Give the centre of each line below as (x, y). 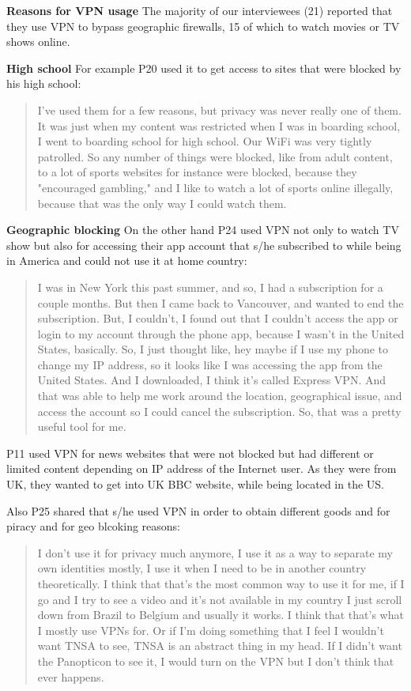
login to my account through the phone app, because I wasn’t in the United (221, 333)
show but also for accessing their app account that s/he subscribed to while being (204, 245)
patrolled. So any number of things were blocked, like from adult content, (215, 156)
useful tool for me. (82, 427)
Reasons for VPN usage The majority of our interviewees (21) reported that (200, 10)
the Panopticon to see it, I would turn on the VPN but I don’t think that (216, 661)
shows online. (38, 42)
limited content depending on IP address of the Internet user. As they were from (202, 468)
